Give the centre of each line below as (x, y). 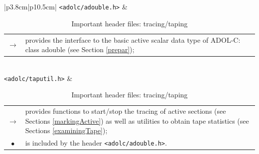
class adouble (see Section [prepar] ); (80, 49)
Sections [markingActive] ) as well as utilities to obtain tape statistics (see (137, 120)
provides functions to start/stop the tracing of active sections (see (126, 111)
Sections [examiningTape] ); (66, 130)
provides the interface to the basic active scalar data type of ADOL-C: (133, 39)
